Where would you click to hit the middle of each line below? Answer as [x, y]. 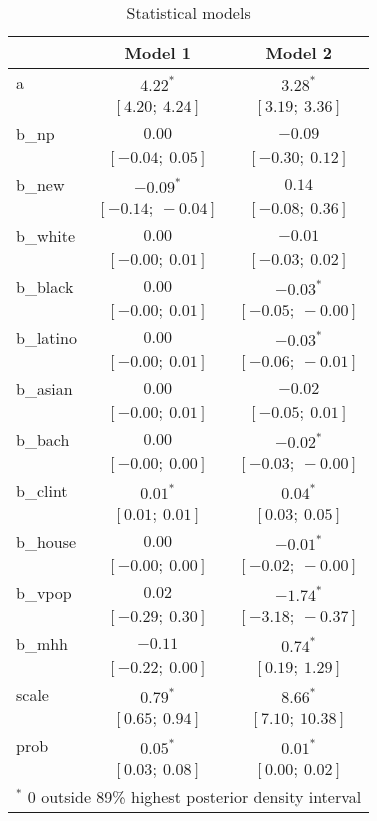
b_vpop [44, 592]
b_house [46, 541]
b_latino [46, 337]
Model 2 [298, 52]
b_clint [42, 490]
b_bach [43, 439]
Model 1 [157, 52]
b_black [45, 286]
